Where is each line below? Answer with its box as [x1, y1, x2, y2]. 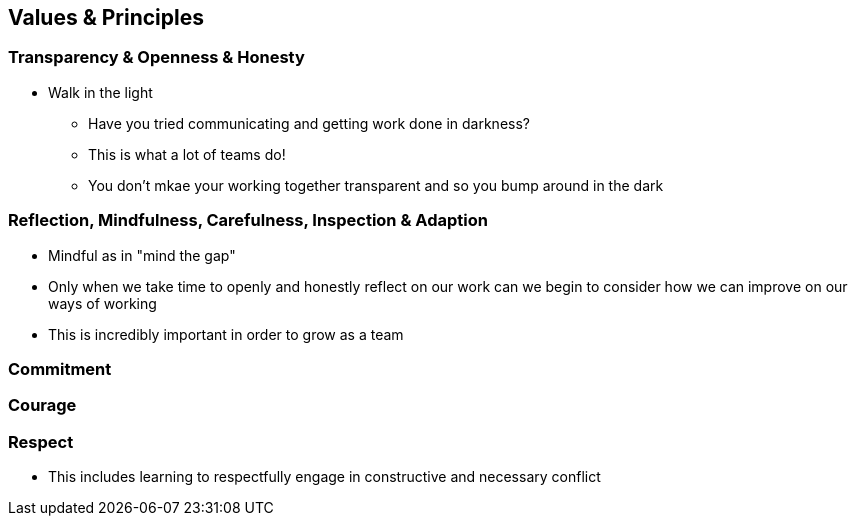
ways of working [48, 294, 157, 312]
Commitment [8, 358, 112, 379]
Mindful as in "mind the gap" [48, 246, 236, 264]
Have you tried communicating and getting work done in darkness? [88, 114, 530, 132]
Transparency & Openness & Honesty [8, 47, 305, 68]
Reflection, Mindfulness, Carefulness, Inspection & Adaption [8, 210, 488, 231]
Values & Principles [8, 5, 204, 30]
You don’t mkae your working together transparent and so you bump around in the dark [88, 176, 664, 194]
